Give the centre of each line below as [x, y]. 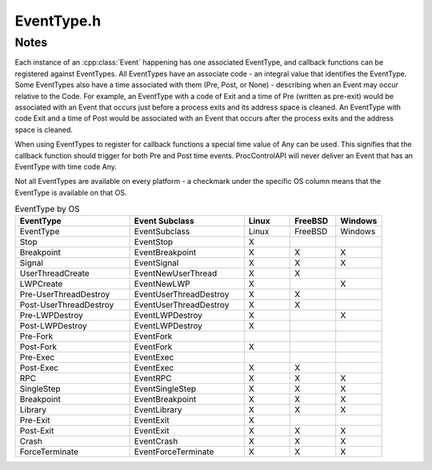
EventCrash [156, 441]
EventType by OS [47, 209]
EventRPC [153, 378]
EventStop [154, 242]
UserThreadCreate [54, 273]
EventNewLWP [162, 284]
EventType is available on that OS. [71, 193]
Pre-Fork [36, 337]
